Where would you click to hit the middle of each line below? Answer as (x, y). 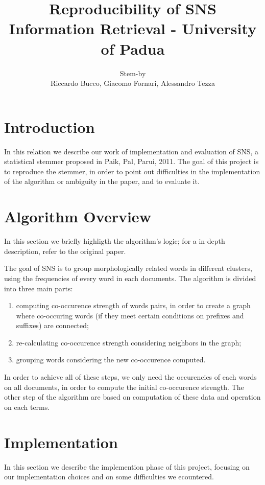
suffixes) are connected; (52, 325)
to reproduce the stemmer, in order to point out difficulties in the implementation (132, 171)
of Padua (133, 48)
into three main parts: (39, 288)
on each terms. (27, 407)
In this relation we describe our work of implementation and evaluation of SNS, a (131, 151)
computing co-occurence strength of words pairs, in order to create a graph (133, 305)
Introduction (50, 126)
